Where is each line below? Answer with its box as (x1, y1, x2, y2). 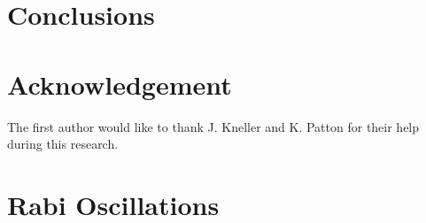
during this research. (7, 135, 119, 153)
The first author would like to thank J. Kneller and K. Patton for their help (7, 117, 420, 135)
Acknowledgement (7, 65, 232, 102)
